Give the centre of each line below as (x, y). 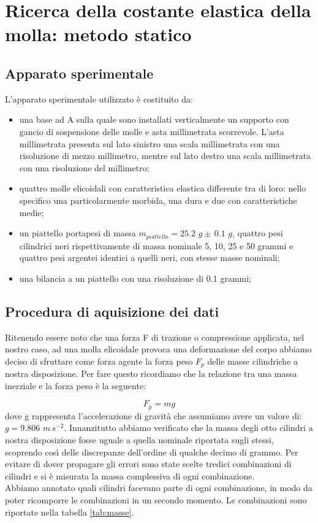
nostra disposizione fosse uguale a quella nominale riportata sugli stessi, (139, 440)
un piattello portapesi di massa (78, 233)
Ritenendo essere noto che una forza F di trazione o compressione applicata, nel (155, 337)
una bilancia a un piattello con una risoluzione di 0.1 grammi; (135, 278)
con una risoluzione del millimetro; (84, 167)
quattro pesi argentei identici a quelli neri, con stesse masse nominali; (150, 258)
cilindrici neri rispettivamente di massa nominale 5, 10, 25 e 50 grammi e (156, 245)
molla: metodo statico (98, 34)
